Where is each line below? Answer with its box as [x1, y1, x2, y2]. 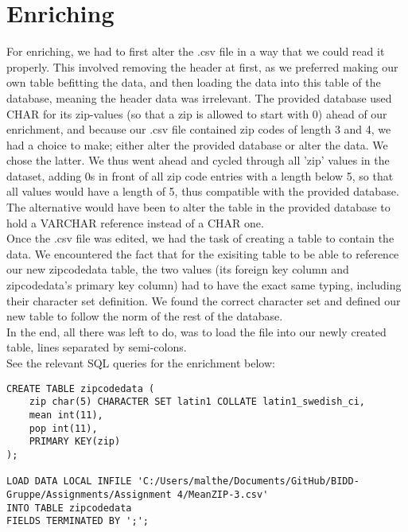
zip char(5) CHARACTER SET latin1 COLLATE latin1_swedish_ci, [29, 396, 366, 408]
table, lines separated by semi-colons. [6, 339, 187, 355]
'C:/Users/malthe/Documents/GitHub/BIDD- [137, 476, 359, 487]
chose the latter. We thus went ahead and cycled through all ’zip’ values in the [6, 152, 390, 169]
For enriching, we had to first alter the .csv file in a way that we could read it [6, 43, 385, 60]
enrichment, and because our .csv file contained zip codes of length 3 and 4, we [6, 121, 391, 138]
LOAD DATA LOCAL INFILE [6, 476, 132, 487]
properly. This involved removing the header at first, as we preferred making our [6, 58, 398, 75]
